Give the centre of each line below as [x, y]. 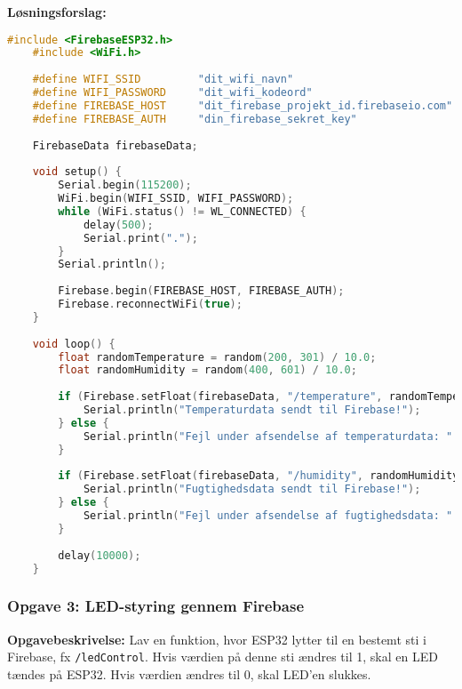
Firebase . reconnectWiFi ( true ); [150, 304]
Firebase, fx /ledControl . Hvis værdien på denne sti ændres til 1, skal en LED [223, 657]
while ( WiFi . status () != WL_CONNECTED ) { [182, 211]
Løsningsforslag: [57, 12]
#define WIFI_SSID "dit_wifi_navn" [163, 80]
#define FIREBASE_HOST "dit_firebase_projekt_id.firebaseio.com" [243, 105]
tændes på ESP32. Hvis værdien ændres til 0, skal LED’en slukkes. [189, 673]
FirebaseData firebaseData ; [115, 145]
